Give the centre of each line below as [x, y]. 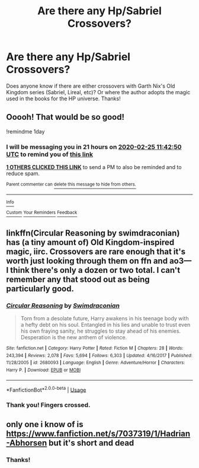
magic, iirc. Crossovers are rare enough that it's [96, 251]
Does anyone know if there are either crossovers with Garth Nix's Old [91, 86]
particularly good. [40, 289]
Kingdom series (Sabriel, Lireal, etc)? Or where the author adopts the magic [98, 92]
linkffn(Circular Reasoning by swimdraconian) [93, 233]
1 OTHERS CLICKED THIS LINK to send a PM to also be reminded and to [94, 167]
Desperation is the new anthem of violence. [74, 338]
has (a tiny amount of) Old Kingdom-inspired [90, 242]
